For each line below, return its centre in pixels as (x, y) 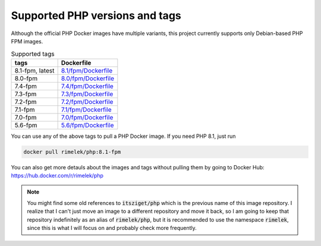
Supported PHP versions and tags (96, 15)
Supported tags (33, 53)
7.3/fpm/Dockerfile (87, 94)
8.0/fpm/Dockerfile (88, 78)
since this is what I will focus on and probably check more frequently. (112, 228)
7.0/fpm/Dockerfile (87, 117)
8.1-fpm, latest (34, 70)
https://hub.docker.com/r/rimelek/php (57, 176)
